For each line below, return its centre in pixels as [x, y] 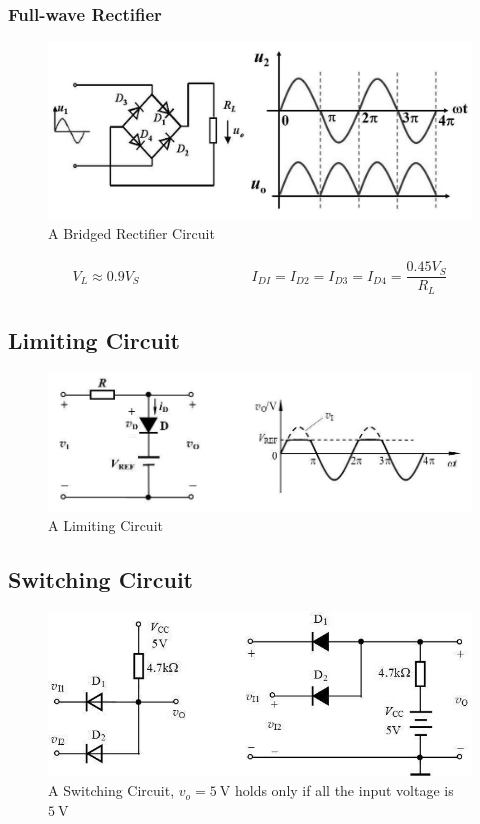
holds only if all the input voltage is [344, 790]
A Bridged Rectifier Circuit [131, 233]
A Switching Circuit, [111, 790]
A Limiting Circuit [105, 524]
